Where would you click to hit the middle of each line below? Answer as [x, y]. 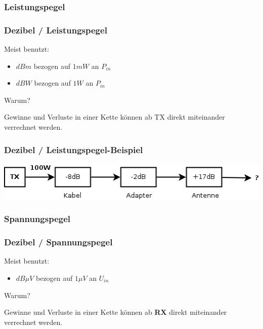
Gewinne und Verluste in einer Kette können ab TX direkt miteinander [115, 117]
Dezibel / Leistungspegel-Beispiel [74, 149]
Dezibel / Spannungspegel [58, 242]
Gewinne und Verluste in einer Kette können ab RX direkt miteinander [116, 312]
